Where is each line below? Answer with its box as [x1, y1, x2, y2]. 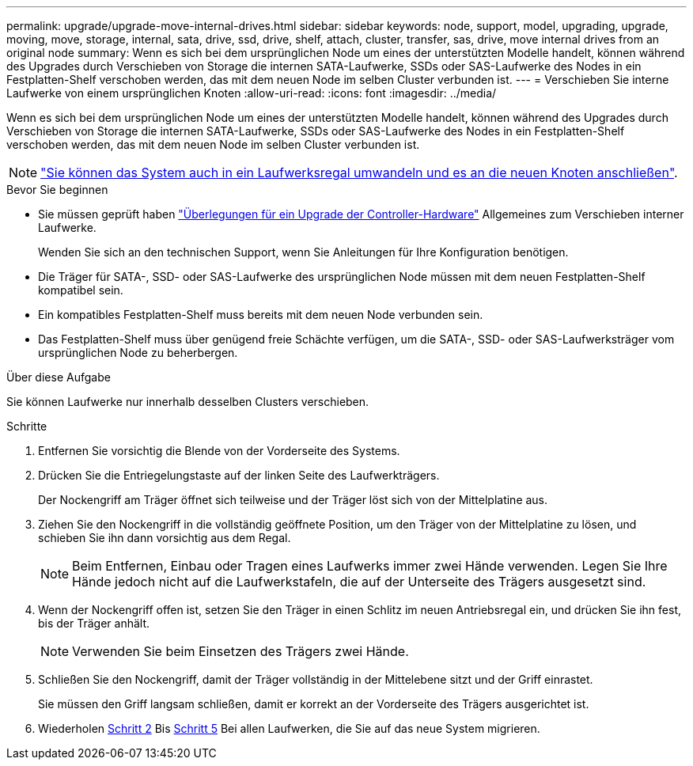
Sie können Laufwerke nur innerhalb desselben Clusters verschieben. [6, 395, 369, 408]
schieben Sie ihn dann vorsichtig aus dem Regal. [38, 531, 291, 544]
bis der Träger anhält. [38, 616, 150, 630]
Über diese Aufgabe [6, 370, 111, 384]
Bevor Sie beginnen [6, 183, 108, 196]
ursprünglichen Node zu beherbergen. [38, 346, 238, 359]
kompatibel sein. [38, 283, 123, 297]
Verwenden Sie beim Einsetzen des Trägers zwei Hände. [72, 643, 409, 659]
